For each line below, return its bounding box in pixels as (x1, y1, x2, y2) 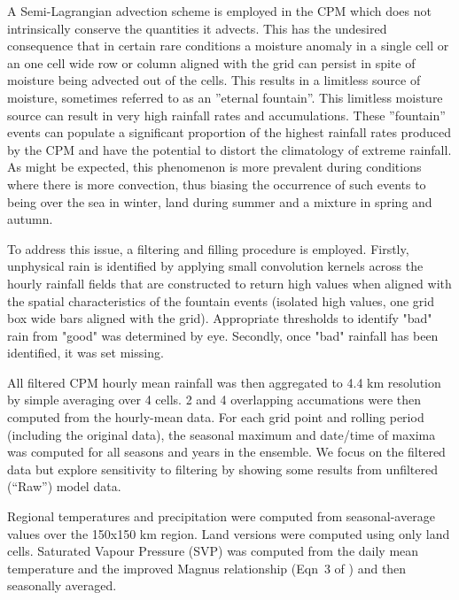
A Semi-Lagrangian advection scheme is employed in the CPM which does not (7, 2, 432, 19)
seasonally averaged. (7, 576, 117, 595)
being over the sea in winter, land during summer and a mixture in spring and (7, 192, 432, 211)
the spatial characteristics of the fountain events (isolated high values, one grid (7, 291, 435, 310)
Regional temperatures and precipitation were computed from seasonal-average (7, 507, 435, 526)
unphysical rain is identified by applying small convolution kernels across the (7, 257, 424, 275)
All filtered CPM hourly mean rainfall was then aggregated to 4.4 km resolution (7, 373, 441, 391)
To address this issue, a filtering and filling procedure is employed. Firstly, (7, 239, 409, 258)
